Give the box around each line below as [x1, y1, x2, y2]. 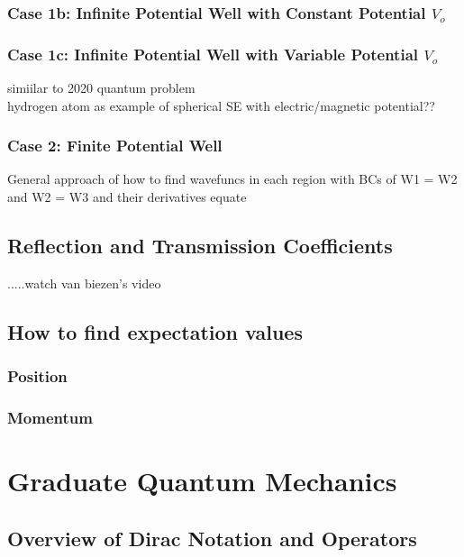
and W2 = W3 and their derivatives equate [7, 187, 247, 206]
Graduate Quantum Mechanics [7, 462, 397, 499]
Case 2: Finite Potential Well [7, 134, 223, 157]
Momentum [7, 406, 93, 428]
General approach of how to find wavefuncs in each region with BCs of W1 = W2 [7, 169, 458, 188]
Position [7, 365, 68, 388]
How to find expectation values [7, 317, 303, 345]
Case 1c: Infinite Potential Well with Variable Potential [7, 42, 418, 65]
